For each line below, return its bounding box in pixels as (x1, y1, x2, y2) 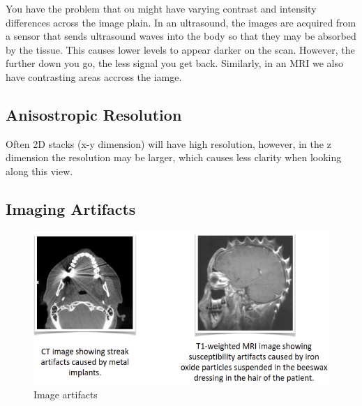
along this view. (6, 163, 73, 178)
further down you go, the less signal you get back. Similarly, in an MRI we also (6, 56, 344, 70)
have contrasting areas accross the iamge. (6, 69, 182, 84)
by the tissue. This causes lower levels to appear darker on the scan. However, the (6, 42, 355, 57)
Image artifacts (33, 387, 98, 402)
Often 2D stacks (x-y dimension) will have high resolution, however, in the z (6, 136, 331, 151)
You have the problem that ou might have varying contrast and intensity (6, 1, 317, 15)
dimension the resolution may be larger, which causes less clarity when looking (6, 150, 342, 165)
